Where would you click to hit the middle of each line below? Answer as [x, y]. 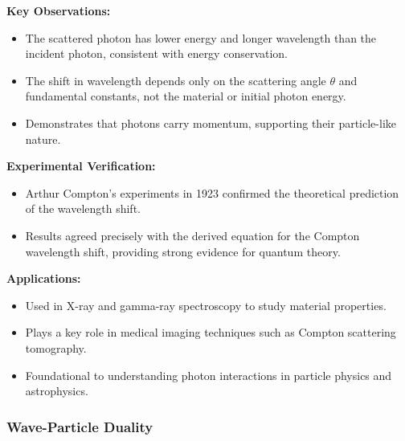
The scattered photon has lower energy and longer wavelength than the [201, 37]
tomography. [56, 347]
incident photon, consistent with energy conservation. [157, 53]
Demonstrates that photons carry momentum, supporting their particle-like [211, 122]
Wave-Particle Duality [80, 426]
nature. [43, 139]
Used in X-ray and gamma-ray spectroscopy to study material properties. [206, 305]
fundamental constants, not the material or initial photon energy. [186, 96]
